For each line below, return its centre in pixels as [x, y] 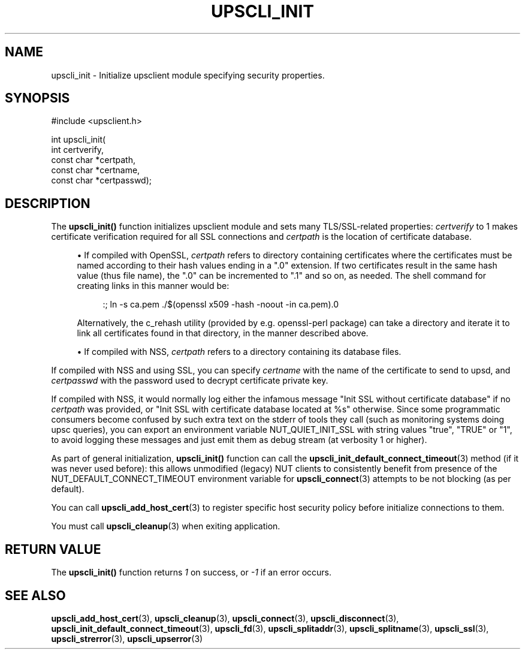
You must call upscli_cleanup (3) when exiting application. [166, 526]
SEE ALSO [35, 595]
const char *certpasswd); [102, 180]
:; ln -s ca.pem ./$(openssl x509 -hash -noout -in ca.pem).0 [221, 305]
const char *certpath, [93, 160]
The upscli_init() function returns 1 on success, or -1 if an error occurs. [191, 572]
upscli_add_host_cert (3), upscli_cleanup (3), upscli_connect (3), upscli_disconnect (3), [225, 618]
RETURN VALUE [53, 549]
